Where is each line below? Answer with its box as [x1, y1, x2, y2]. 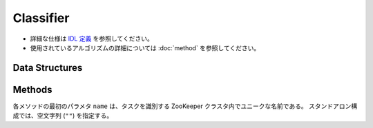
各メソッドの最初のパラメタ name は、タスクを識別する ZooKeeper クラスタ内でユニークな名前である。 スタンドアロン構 [12, 102, 358, 110]
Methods [12, 83, 52, 96]
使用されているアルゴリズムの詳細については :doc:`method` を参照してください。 [30, 43, 260, 52]
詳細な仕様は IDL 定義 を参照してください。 [30, 34, 153, 43]
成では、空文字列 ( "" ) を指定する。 [12, 111, 113, 120]
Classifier [12, 10, 70, 25]
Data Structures [12, 62, 83, 74]
